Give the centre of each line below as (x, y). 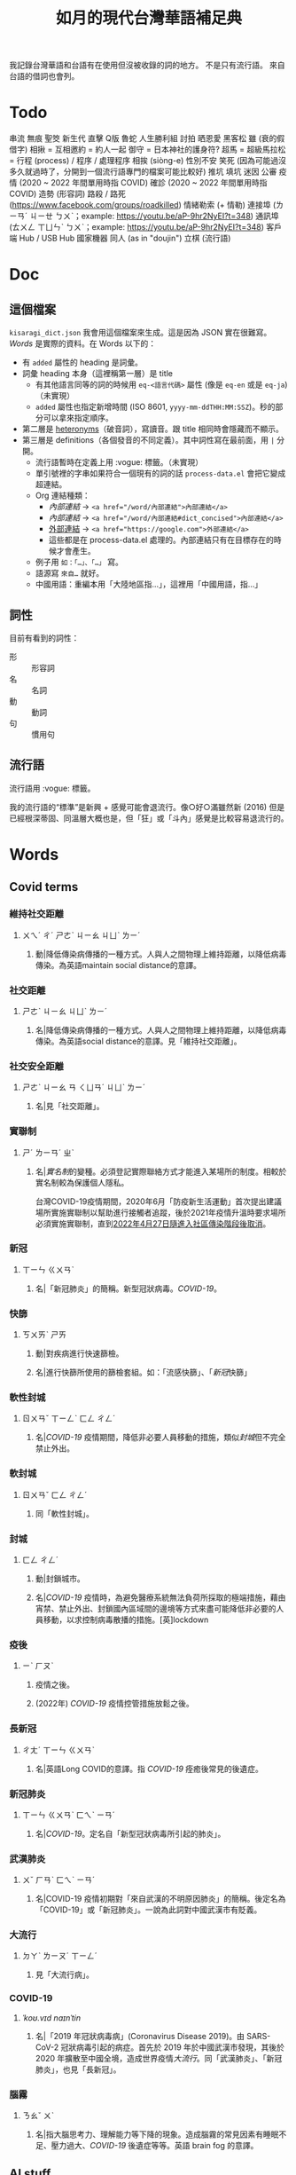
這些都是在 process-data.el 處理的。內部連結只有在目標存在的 (161, 540)
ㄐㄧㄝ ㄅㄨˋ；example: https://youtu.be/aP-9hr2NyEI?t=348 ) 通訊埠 (154, 216)
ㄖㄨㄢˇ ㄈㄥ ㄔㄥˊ (55, 1494)
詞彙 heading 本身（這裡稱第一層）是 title (97, 374)
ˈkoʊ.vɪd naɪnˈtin (51, 2017)
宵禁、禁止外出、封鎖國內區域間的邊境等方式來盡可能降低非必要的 (156, 1608)
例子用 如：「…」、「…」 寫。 (79, 562)
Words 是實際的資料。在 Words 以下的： (83, 343)
